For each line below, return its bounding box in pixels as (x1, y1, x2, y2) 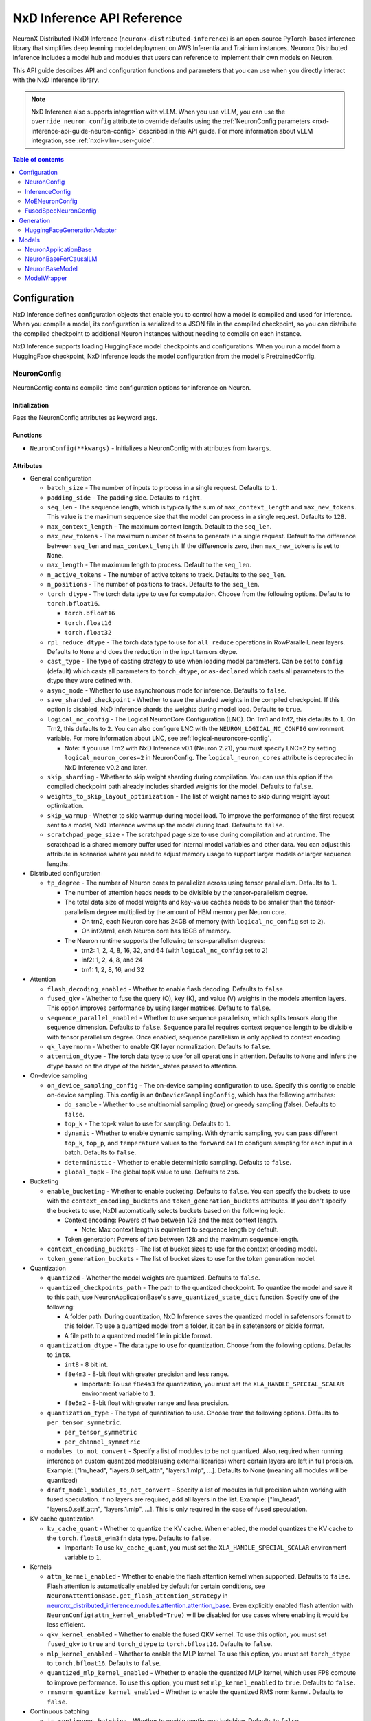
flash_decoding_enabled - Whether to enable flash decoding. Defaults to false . (47, 984, 285, 993)
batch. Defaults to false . (64, 1148, 137, 1157)
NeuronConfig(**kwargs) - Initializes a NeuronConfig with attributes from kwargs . (30, 444, 271, 452)
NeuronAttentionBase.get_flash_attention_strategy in (47, 1592, 228, 1600)
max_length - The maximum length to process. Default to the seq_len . (47, 561, 252, 569)
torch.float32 (64, 629, 112, 637)
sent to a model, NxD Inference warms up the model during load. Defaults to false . (47, 821, 284, 829)
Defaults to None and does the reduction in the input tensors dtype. (47, 647, 238, 655)
